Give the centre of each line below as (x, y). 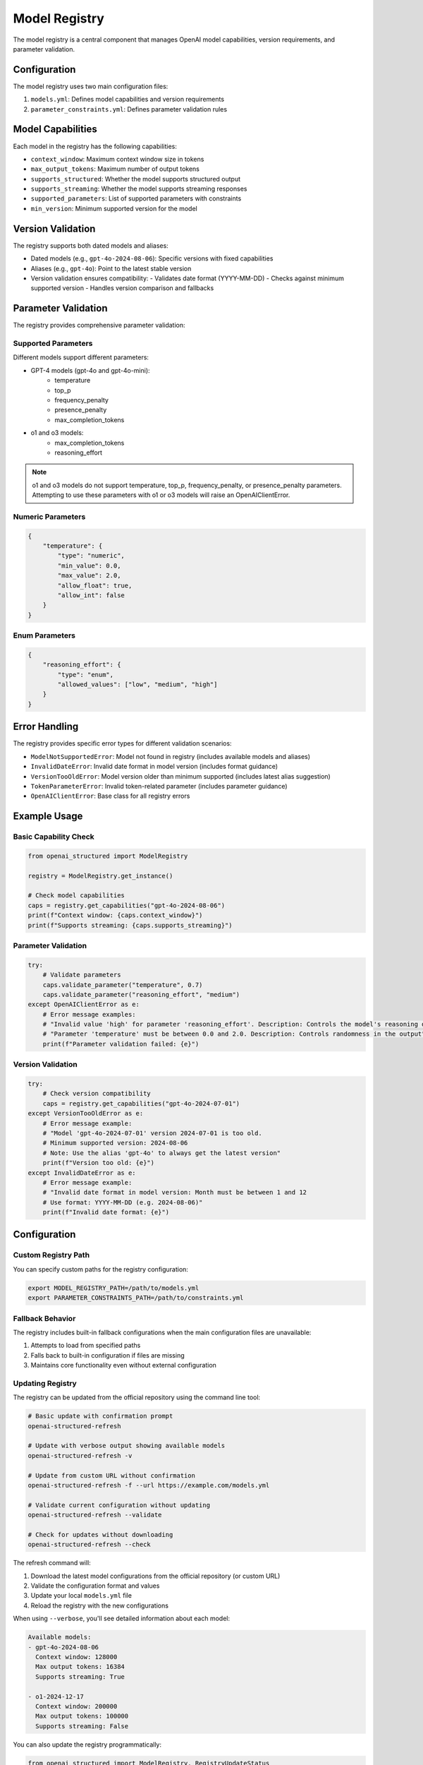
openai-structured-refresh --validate (95, 1515)
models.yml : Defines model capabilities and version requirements (128, 100)
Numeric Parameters (49, 517)
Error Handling (46, 727)
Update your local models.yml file (81, 1596)
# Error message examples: (90, 1014)
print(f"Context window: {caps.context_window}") (115, 915)
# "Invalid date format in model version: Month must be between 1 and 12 (174, 1192)
